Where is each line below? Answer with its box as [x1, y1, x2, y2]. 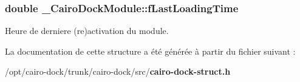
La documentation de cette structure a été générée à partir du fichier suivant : [5, 44, 296, 57]
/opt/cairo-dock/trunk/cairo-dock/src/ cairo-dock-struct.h [5, 65, 231, 78]
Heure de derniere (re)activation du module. [5, 24, 169, 37]
